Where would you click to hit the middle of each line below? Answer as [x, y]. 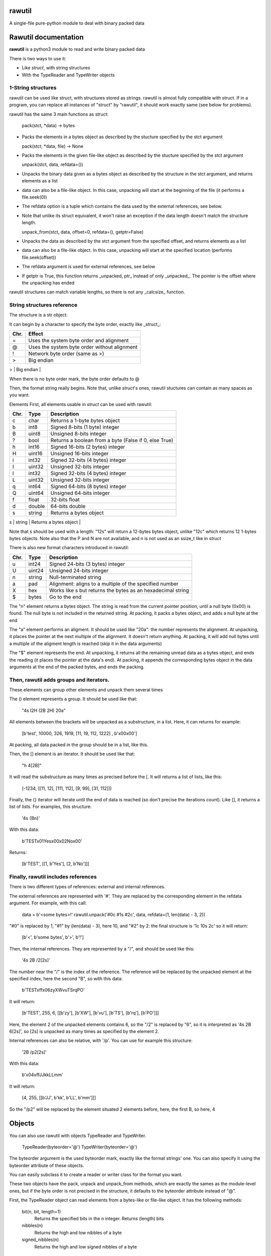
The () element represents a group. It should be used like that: [73, 699]
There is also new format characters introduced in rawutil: [69, 548]
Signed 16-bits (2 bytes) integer [88, 447]
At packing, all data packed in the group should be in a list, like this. [79, 745]
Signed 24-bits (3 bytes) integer [87, 564]
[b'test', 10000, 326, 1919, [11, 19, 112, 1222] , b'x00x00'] [80, 733]
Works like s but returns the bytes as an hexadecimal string [119, 590]
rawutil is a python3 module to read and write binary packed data [77, 49]
